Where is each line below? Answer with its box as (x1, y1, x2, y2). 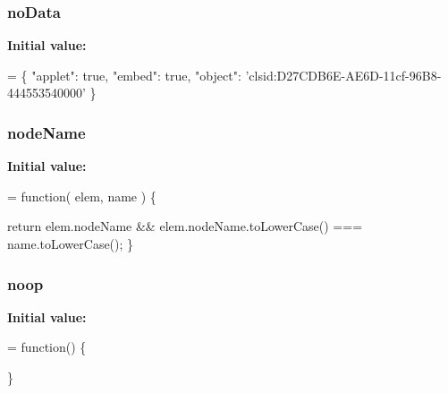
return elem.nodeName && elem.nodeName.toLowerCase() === (7, 217, 363, 235)
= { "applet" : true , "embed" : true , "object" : (7, 65, 241, 84)
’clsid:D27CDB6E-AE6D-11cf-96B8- (245, 65, 442, 84)
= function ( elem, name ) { (7, 186, 156, 205)
